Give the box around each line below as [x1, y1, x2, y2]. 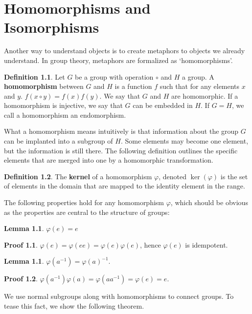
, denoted [159, 171, 187, 181]
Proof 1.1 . [4, 239, 38, 250]
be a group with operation [75, 71, 154, 82]
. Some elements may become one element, [120, 136, 249, 146]
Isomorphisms [4, 17, 99, 37]
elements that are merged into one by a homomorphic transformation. [4, 155, 213, 165]
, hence [140, 239, 161, 250]
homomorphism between [4, 81, 84, 91]
